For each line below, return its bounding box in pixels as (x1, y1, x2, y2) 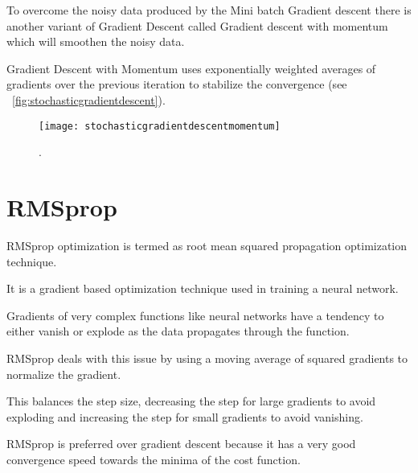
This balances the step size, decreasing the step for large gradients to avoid (6, 393, 376, 409)
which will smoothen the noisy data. (6, 33, 185, 50)
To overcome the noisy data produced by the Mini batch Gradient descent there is (6, 2, 412, 18)
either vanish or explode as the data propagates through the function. (6, 323, 350, 339)
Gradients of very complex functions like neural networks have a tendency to (6, 306, 384, 323)
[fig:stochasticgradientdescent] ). (12, 91, 166, 108)
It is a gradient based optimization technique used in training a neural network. (6, 280, 399, 297)
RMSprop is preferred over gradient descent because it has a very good (6, 435, 356, 452)
